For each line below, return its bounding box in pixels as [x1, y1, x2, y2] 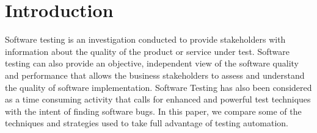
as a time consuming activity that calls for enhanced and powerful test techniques [5, 93, 311, 106]
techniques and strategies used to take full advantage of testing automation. [5, 117, 288, 129]
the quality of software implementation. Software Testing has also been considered [5, 81, 312, 93]
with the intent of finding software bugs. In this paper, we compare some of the [5, 104, 302, 117]
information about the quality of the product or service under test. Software [5, 45, 290, 57]
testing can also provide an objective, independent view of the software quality [5, 57, 299, 70]
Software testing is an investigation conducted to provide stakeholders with [5, 33, 286, 46]
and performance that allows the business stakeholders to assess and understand [5, 68, 305, 81]
